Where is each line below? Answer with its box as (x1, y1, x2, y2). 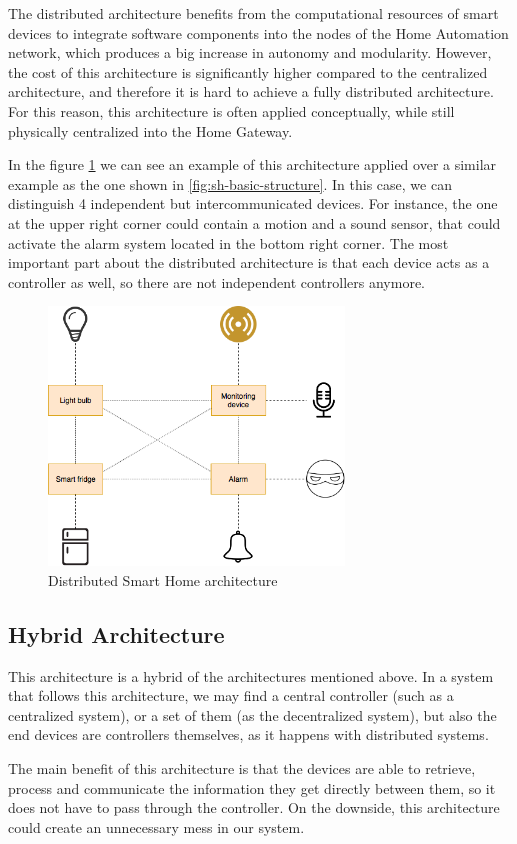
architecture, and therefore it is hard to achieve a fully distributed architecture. (8, 81, 494, 102)
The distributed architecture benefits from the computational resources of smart (8, 3, 499, 23)
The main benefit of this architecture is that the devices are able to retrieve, (8, 757, 476, 778)
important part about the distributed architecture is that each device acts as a (8, 252, 490, 273)
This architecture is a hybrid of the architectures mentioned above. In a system (8, 665, 494, 686)
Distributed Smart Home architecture (48, 569, 278, 590)
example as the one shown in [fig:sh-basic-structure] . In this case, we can (8, 173, 452, 194)
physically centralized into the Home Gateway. (8, 120, 293, 141)
